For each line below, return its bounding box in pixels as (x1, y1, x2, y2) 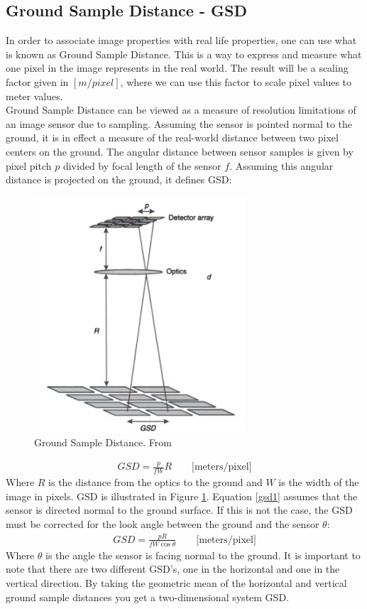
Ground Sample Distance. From (34, 435, 172, 450)
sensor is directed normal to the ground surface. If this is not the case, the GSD (6, 502, 353, 517)
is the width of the (278, 475, 359, 490)
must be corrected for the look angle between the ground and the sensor (6, 516, 319, 531)
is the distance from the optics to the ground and (48, 475, 263, 490)
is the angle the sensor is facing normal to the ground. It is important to (45, 547, 361, 562)
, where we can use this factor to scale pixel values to (120, 74, 352, 89)
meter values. (6, 88, 63, 103)
